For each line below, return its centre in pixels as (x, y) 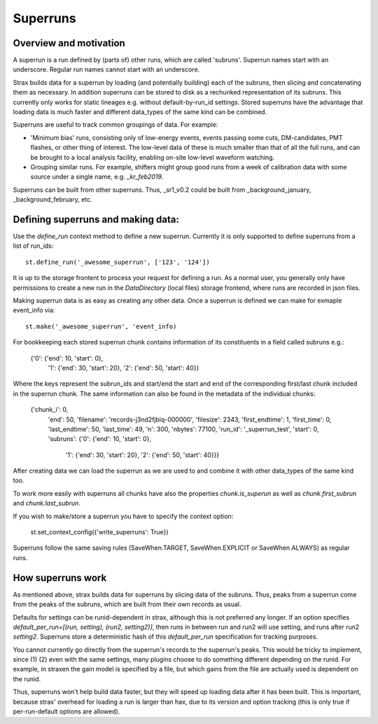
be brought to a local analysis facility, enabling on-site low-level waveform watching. (153, 157)
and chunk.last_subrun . (47, 503)
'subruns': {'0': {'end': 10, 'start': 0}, (100, 439)
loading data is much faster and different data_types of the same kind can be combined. (140, 112)
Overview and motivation (69, 43)
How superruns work (60, 578)
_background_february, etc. (52, 200)
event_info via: (34, 310)
